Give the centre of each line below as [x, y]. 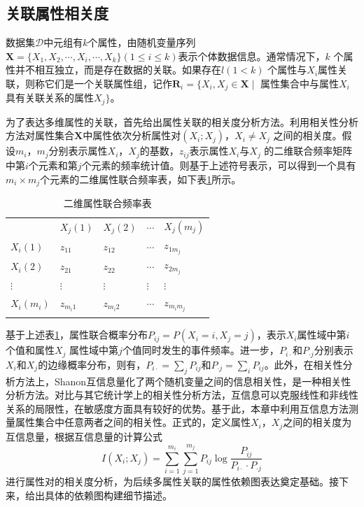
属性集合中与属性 [299, 83]
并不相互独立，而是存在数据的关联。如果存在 [118, 70]
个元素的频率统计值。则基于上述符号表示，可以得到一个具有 [219, 165]
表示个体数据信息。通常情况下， [252, 56]
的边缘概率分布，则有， [92, 364]
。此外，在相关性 [303, 364]
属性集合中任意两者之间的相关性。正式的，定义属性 [133, 422]
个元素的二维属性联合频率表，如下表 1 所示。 [141, 179]
